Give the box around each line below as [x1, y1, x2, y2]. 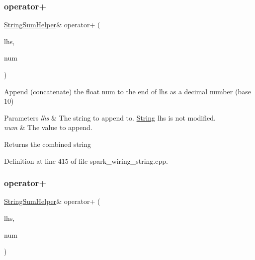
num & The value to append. [4, 122, 92, 132]
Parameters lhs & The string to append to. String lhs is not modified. [4, 112, 216, 123]
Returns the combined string [4, 138, 91, 149]
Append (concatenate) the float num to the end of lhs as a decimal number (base [4, 86, 251, 96]
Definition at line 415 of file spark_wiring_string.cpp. [4, 155, 168, 166]
